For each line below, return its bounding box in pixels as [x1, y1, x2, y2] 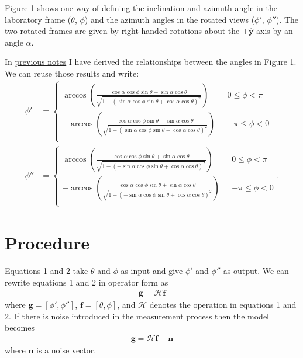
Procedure [5, 230, 90, 254]
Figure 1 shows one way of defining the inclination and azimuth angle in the [5, 2, 277, 13]
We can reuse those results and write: [5, 67, 139, 79]
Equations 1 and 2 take [5, 264, 88, 276]
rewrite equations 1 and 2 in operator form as [5, 276, 168, 288]
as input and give [120, 264, 183, 276]
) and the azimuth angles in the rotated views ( [84, 13, 255, 25]
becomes [5, 321, 35, 333]
